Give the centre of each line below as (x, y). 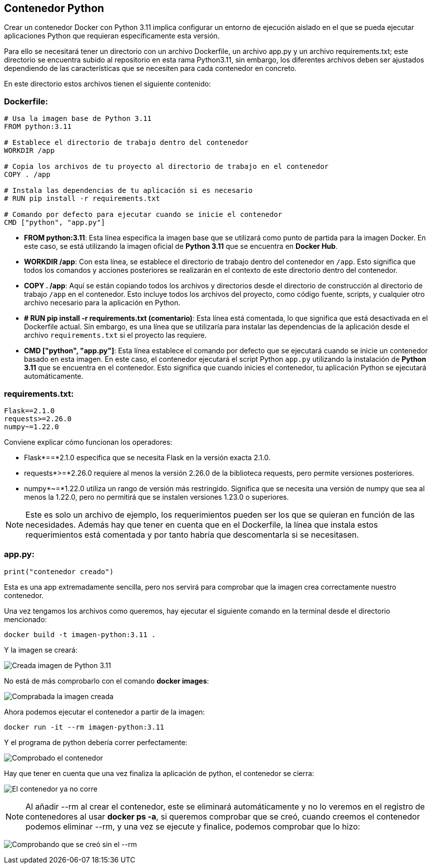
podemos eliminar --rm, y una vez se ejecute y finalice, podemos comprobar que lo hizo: (193, 826)
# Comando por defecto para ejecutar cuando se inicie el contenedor (143, 215)
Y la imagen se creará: (41, 650)
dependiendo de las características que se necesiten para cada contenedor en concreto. (150, 68)
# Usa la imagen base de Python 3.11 (78, 119)
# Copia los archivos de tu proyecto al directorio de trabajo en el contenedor (166, 167)
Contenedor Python (54, 8)
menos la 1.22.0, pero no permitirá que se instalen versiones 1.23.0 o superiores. (156, 497)
